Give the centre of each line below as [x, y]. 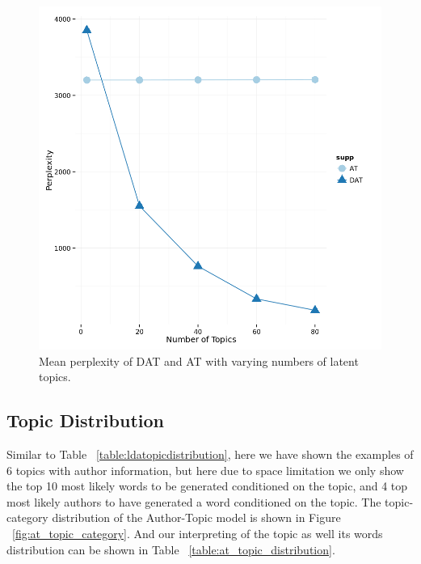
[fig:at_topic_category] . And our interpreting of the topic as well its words [198, 533]
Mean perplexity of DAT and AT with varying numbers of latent [199, 360]
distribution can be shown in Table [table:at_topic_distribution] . [171, 549]
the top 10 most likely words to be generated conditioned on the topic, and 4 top [207, 486]
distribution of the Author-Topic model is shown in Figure [196, 517]
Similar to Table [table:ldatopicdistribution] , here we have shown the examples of [210, 454]
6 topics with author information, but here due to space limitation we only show [205, 470]
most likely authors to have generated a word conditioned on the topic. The [194, 501]
